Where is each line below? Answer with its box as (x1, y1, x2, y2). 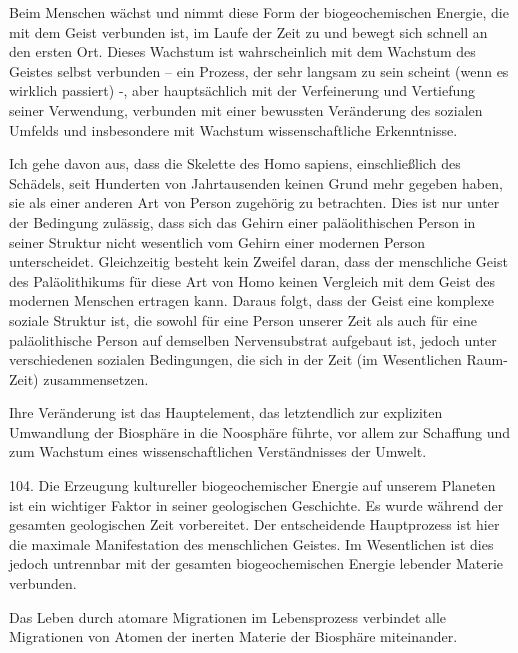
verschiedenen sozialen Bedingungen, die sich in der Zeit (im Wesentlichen (9, 349, 462, 370)
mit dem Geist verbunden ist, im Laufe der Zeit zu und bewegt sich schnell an (9, 21, 488, 42)
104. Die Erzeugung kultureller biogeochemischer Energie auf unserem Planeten (9, 475, 496, 496)
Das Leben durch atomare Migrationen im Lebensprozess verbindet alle (9, 606, 447, 627)
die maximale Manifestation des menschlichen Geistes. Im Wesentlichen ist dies (9, 533, 494, 554)
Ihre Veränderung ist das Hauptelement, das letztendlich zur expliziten (9, 402, 443, 423)
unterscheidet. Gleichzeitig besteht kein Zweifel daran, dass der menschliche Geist (9, 251, 508, 272)
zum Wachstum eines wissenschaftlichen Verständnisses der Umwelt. (9, 441, 427, 462)
